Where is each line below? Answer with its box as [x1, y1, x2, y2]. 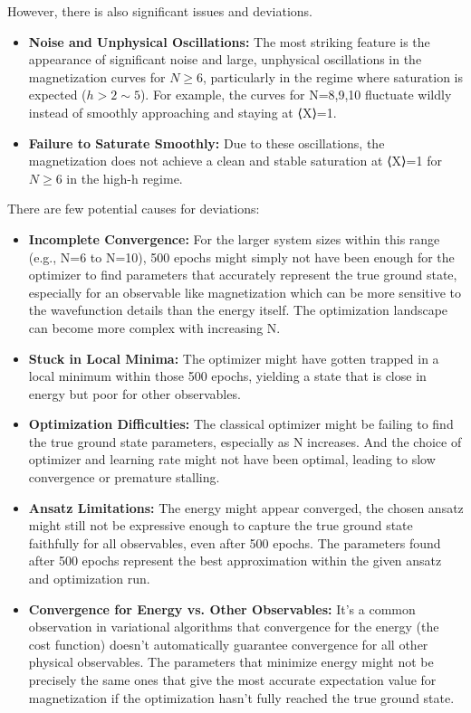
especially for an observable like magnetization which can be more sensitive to [28, 282, 461, 301]
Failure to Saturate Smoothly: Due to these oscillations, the [28, 133, 385, 152]
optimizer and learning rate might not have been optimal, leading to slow [28, 450, 436, 469]
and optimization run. [28, 569, 150, 588]
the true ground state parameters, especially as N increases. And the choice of [28, 432, 462, 451]
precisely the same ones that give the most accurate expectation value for [28, 670, 437, 689]
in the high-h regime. [66, 168, 183, 187]
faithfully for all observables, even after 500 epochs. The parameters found [28, 533, 441, 552]
